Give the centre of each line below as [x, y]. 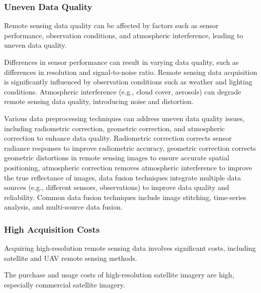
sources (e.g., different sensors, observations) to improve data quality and [117, 187]
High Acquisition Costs [52, 229]
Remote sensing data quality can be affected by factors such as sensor [111, 25]
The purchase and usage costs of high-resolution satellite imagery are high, [119, 275]
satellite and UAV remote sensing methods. [71, 258]
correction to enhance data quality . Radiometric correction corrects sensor [118, 138]
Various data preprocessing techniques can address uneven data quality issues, [124, 118]
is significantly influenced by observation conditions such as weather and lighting [128, 82]
